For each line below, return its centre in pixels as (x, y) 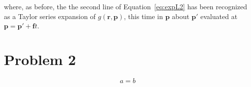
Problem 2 (40, 59)
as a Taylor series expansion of (50, 16)
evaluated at (219, 16)
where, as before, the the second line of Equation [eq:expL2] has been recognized (126, 6)
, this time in (143, 16)
